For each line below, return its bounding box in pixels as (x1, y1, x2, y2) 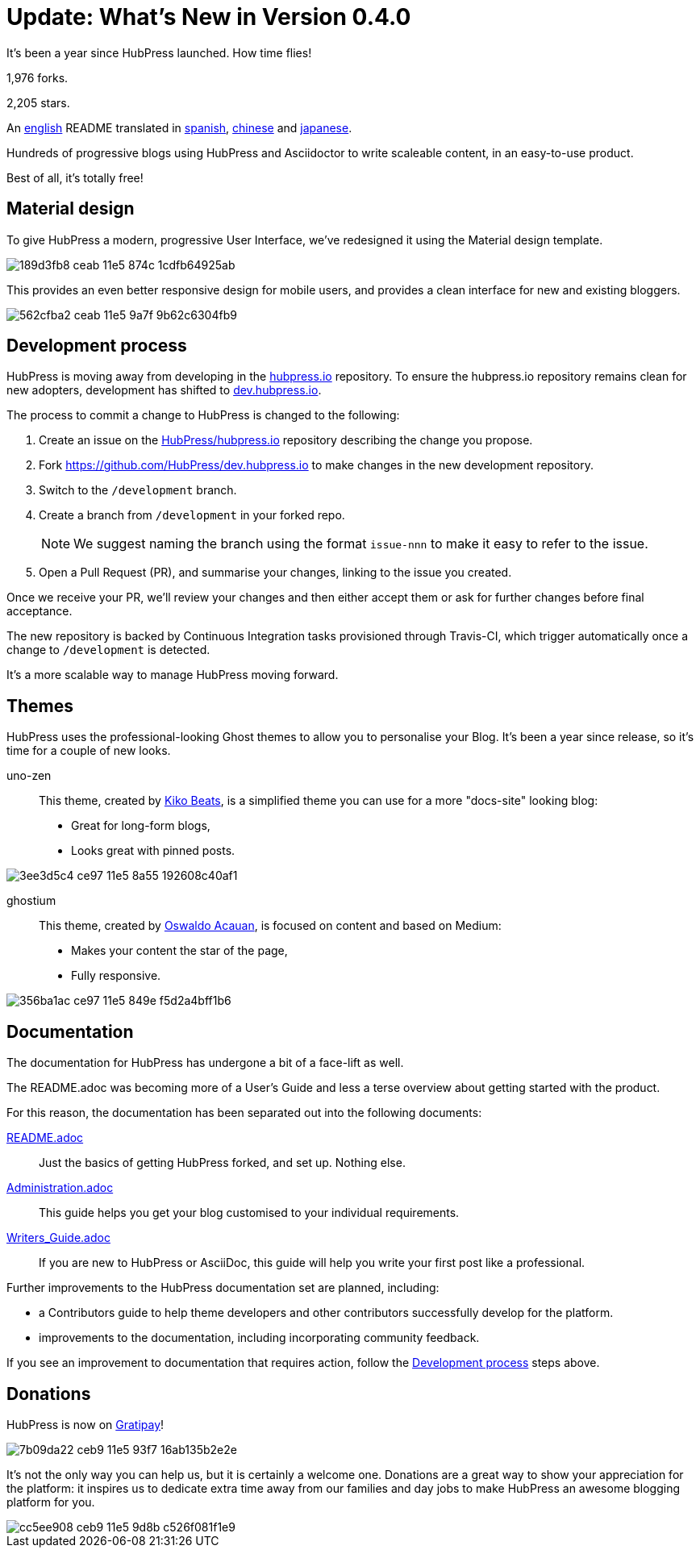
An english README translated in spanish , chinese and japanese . (6, 120, 352, 135)
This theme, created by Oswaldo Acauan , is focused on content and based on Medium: (39, 919, 502, 933)
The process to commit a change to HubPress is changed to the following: (6, 408, 400, 423)
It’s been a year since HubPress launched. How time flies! (6, 45, 312, 60)
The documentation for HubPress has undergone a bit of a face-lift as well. (6, 1056, 404, 1070)
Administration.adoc (6, 1181, 114, 1195)
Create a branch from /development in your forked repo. (39, 508, 345, 523)
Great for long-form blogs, (71, 819, 210, 833)
